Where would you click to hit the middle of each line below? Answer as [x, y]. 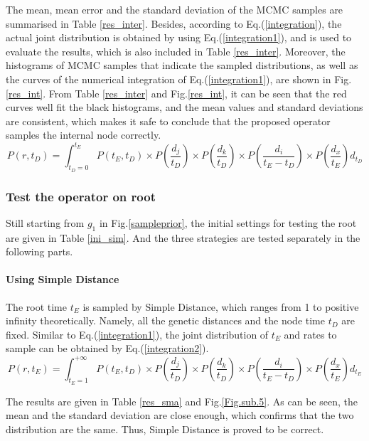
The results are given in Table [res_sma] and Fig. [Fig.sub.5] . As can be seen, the [182, 401]
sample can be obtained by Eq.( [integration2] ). [107, 348]
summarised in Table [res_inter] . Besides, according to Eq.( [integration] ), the [174, 23]
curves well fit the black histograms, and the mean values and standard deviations [184, 107]
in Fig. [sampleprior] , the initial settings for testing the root [228, 222]
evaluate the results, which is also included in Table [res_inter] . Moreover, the [176, 51]
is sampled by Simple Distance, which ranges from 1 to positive [221, 306]
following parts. [39, 251]
